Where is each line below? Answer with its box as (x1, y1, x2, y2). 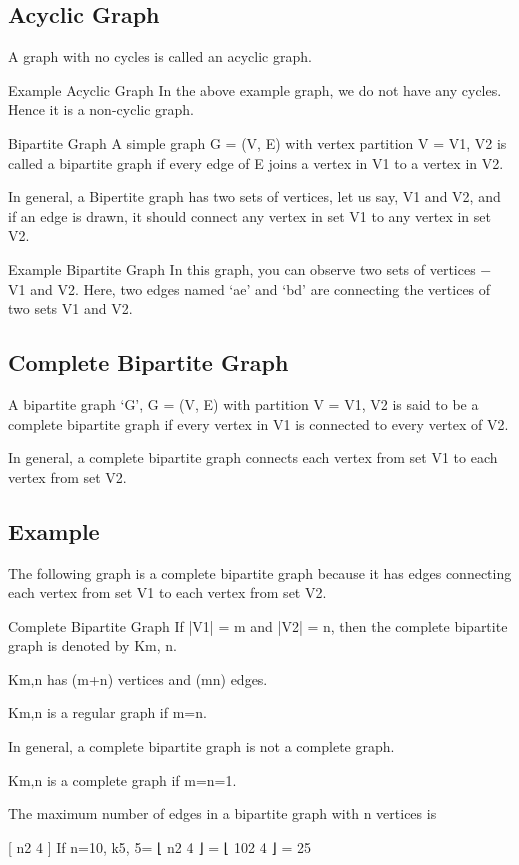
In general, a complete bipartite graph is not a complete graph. (8, 736, 395, 757)
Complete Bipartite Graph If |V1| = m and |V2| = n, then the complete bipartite (8, 615, 508, 636)
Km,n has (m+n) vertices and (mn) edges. (8, 668, 268, 689)
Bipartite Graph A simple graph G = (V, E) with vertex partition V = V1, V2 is (8, 132, 507, 153)
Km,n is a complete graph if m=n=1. (8, 769, 237, 790)
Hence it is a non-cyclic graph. (8, 99, 194, 120)
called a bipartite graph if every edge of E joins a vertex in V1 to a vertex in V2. (8, 152, 504, 173)
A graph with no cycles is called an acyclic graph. (8, 46, 312, 67)
